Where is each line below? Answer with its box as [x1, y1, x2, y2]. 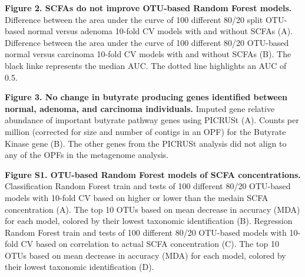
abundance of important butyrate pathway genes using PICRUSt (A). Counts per [5, 114, 299, 126]
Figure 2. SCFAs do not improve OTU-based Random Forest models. [5, 2, 292, 14]
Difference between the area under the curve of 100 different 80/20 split [5, 13, 263, 25]
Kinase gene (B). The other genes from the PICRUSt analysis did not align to [5, 137, 287, 149]
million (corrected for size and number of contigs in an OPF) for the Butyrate [5, 125, 286, 137]
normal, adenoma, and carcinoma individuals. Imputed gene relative [5, 102, 275, 114]
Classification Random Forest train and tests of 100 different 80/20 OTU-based [5, 180, 291, 192]
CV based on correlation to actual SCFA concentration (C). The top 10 [21, 238, 279, 250]
